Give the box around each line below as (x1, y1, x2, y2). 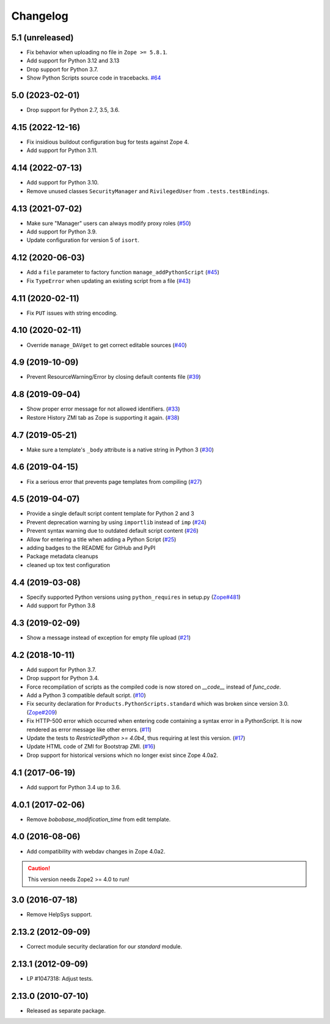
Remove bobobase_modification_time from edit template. (26, 816, 171, 823)
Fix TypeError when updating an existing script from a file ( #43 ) (26, 277, 191, 284)
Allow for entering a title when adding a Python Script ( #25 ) (26, 535, 177, 543)
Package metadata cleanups (26, 553, 98, 560)
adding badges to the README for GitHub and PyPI (26, 544, 156, 552)
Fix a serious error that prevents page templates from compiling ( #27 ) (26, 478, 202, 485)
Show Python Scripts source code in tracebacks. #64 (26, 74, 161, 82)
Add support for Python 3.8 (26, 602, 96, 609)
